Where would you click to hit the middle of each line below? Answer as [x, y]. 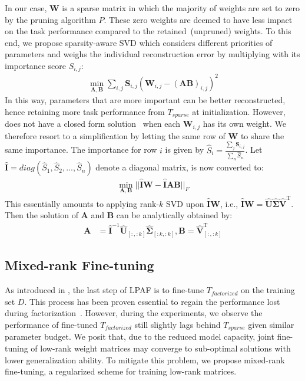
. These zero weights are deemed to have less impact [198, 19]
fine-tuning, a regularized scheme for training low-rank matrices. [121, 371]
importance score [35, 65]
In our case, [26, 8]
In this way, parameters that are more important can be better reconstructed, [145, 100]
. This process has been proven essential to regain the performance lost [152, 301]
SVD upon [185, 203]
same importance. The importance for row [81, 150]
